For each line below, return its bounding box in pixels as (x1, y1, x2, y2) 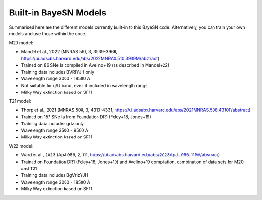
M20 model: (9, 40, 33, 46)
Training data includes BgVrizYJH (21, 172, 88, 178)
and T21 (21, 165, 37, 171)
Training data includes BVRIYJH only (21, 69, 95, 75)
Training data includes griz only (21, 121, 84, 126)
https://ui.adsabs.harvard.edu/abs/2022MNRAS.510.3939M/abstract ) (21, 56, 160, 62)
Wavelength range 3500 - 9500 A (21, 127, 88, 133)
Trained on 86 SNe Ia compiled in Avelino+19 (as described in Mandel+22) (21, 62, 170, 68)
